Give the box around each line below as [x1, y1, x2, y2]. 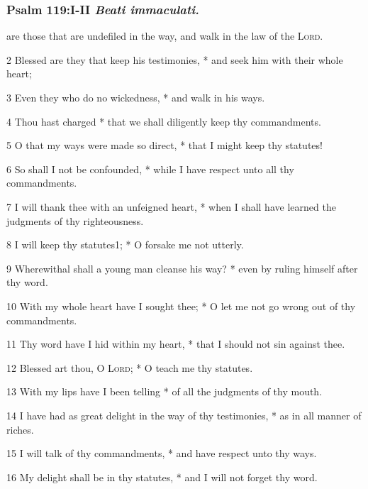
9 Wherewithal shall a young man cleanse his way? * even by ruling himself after [6, 260, 358, 275]
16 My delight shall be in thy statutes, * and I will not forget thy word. [6, 469, 318, 484]
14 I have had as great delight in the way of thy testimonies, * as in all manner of [6, 407, 362, 422]
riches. [6, 422, 34, 436]
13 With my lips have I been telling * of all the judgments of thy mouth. [6, 384, 323, 399]
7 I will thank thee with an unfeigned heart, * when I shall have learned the [6, 199, 336, 214]
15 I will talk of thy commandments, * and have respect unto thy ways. [6, 446, 317, 461]
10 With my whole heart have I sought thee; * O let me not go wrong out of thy [6, 298, 356, 313]
